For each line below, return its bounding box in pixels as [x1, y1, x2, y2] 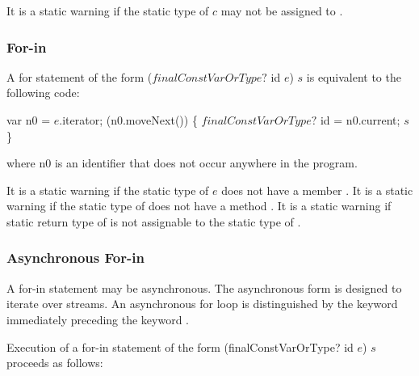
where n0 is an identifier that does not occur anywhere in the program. [6, 154, 358, 171]
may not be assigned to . [220, 2, 343, 19]
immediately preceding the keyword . [6, 311, 190, 327]
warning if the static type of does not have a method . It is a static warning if [6, 197, 392, 214]
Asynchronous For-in [6, 247, 145, 268]
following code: [6, 84, 80, 101]
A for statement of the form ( [6, 68, 153, 85]
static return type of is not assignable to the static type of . [6, 213, 301, 230]
